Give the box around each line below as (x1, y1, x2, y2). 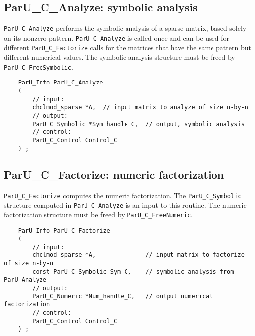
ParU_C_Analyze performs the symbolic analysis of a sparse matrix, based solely (4, 23, 247, 33)
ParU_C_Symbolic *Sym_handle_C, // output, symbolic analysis (32, 120, 245, 127)
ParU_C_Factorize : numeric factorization (4, 167, 224, 182)
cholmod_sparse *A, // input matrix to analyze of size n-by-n (32, 104, 248, 111)
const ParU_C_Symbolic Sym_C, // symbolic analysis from (32, 268, 234, 275)
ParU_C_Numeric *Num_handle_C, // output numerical (32, 293, 213, 300)
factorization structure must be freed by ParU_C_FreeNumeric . (4, 209, 193, 219)
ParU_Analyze (4, 276, 46, 284)
